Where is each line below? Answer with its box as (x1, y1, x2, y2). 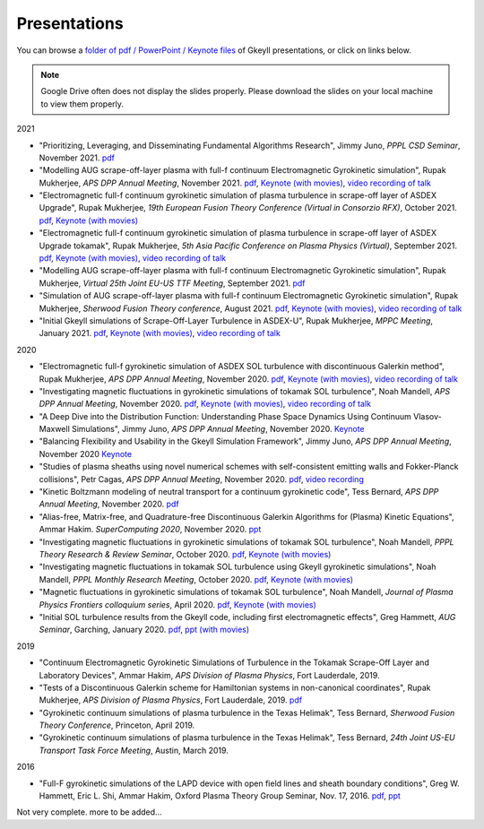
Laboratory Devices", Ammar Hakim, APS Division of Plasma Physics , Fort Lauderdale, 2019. (39, 669, 380, 680)
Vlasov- (412, 410, 443, 421)
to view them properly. (40, 99, 125, 109)
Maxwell (39, 424, 71, 435)
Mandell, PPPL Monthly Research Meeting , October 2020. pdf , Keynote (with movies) (39, 574, 354, 584)
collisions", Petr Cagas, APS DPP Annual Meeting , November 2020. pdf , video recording (39, 473, 365, 484)
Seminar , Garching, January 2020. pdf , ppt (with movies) (39, 624, 250, 635)
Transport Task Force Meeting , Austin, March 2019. (39, 745, 229, 756)
